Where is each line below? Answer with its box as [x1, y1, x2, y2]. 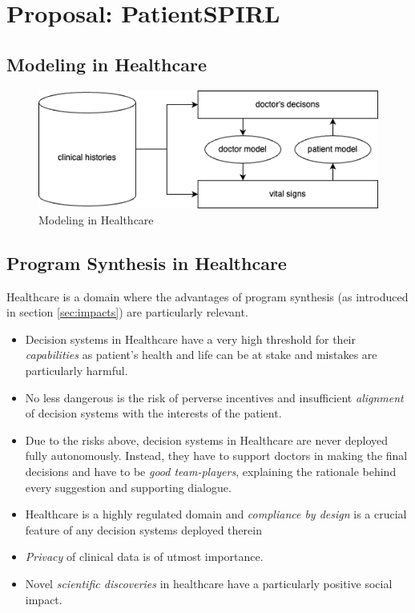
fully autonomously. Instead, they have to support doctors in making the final [25, 447, 408, 464]
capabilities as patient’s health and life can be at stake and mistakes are [25, 346, 377, 363]
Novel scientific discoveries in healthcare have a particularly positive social [25, 575, 393, 591]
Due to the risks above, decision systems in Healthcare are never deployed [25, 431, 389, 448]
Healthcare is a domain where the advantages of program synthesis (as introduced [6, 288, 409, 304]
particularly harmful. [25, 362, 128, 378]
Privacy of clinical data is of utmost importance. [25, 548, 264, 565]
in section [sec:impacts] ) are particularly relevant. [6, 304, 248, 321]
